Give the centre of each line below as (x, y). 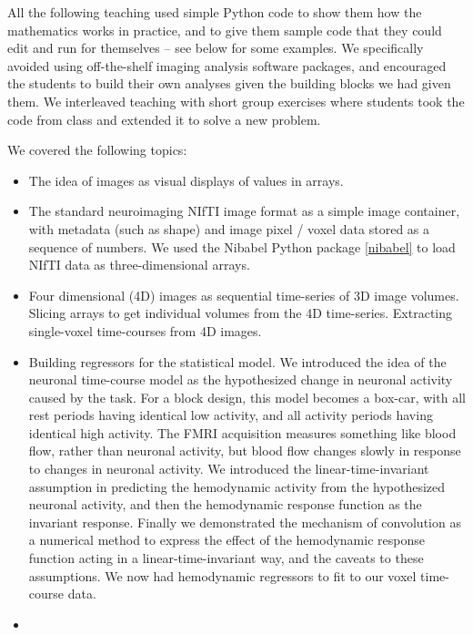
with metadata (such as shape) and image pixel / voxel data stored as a (229, 228)
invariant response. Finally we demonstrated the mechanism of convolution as (245, 522)
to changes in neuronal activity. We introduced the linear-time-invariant (229, 469)
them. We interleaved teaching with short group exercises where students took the (236, 101)
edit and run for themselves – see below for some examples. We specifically (216, 48)
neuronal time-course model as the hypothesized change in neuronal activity (241, 379)
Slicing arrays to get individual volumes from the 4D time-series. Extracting (241, 313)
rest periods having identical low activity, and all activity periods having (231, 415)
